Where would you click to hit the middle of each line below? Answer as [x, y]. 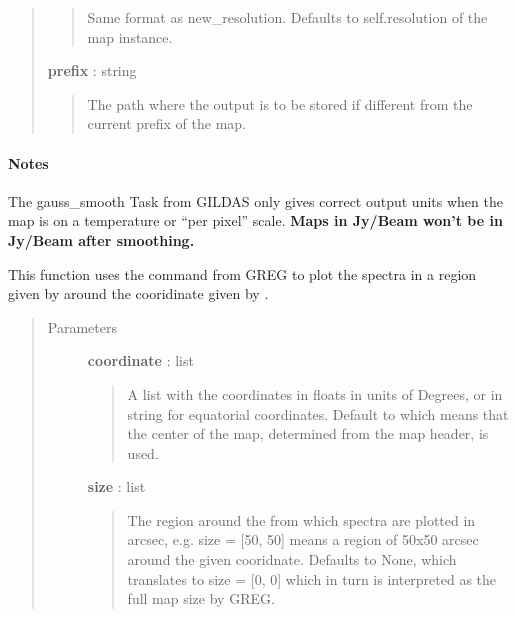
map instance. [130, 36]
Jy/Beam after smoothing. [101, 239]
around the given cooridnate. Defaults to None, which [292, 559]
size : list [116, 486]
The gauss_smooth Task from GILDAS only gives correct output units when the [255, 200]
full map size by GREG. [201, 598]
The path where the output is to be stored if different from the [280, 103]
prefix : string [92, 70]
